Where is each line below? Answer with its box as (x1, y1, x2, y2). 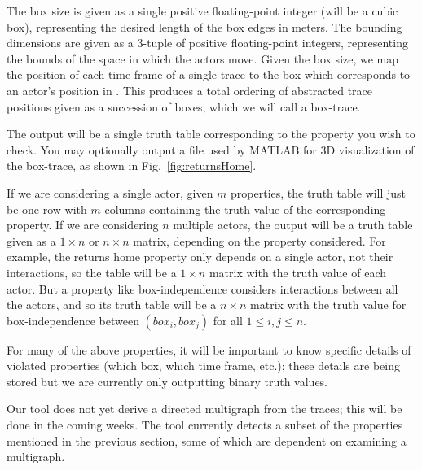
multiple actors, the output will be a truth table (173, 216, 413, 233)
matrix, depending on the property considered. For (133, 232, 386, 249)
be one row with (7, 200, 87, 217)
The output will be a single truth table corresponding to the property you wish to (7, 125, 415, 142)
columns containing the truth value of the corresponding (104, 200, 386, 217)
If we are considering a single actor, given (7, 184, 213, 201)
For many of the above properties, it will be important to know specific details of (7, 341, 411, 358)
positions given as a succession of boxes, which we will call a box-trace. (7, 98, 361, 115)
